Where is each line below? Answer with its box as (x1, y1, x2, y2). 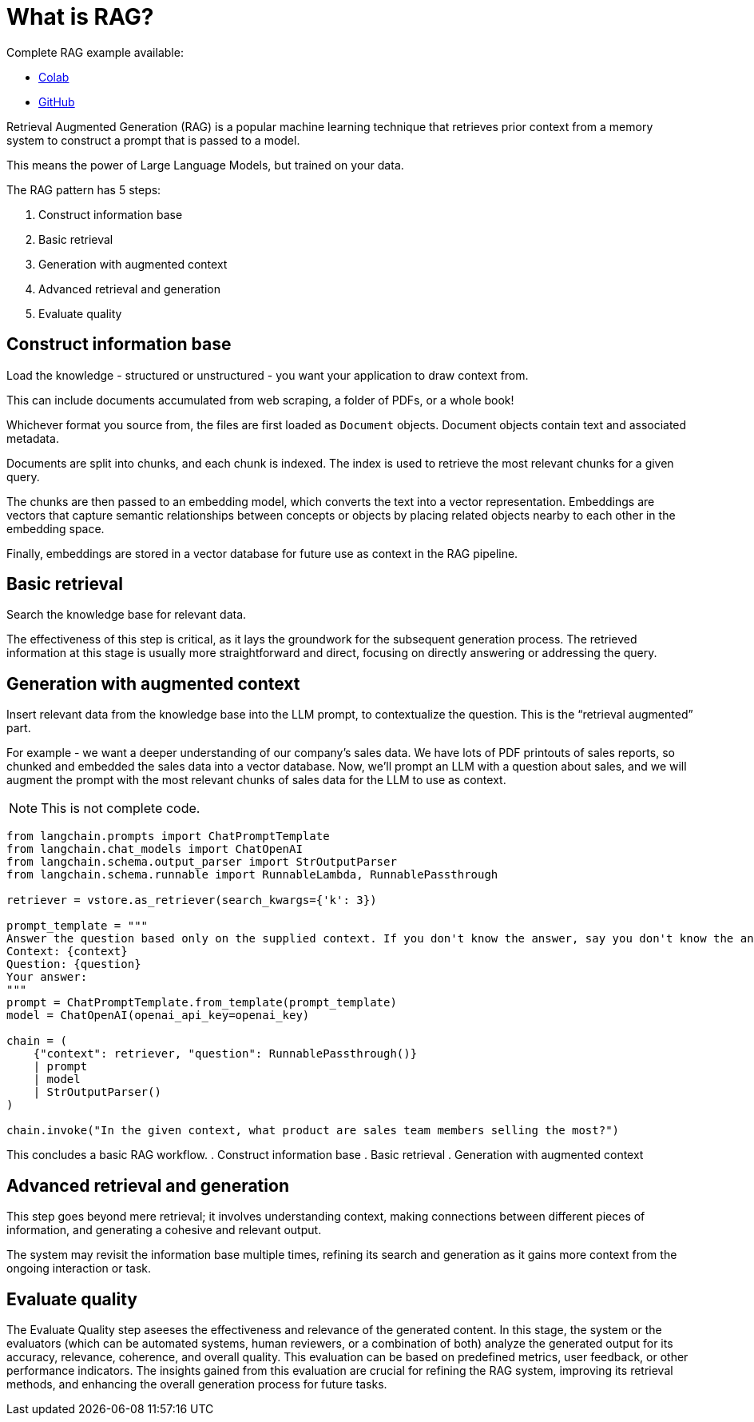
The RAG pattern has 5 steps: (6, 182, 161, 197)
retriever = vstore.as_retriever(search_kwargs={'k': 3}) (6, 894, 377, 907)
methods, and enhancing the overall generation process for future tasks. (6, 1376, 387, 1391)
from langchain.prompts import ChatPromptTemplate (6, 830, 330, 843)
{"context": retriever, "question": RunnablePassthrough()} (33, 1047, 418, 1061)
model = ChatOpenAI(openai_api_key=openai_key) (6, 1009, 310, 1022)
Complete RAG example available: (6, 45, 184, 59)
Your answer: (6, 970, 88, 984)
